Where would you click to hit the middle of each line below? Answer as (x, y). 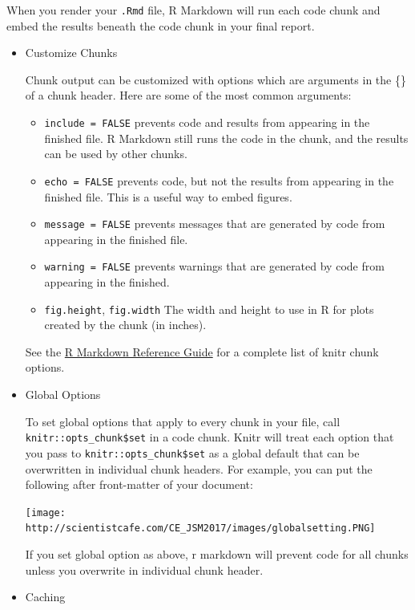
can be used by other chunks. (116, 154)
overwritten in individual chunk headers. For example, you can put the (199, 468)
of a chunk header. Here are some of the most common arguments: (188, 95)
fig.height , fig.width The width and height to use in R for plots (209, 309)
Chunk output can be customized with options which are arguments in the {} (216, 79)
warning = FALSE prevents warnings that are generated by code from (214, 266)
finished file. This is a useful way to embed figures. (168, 196)
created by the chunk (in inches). (125, 325)
